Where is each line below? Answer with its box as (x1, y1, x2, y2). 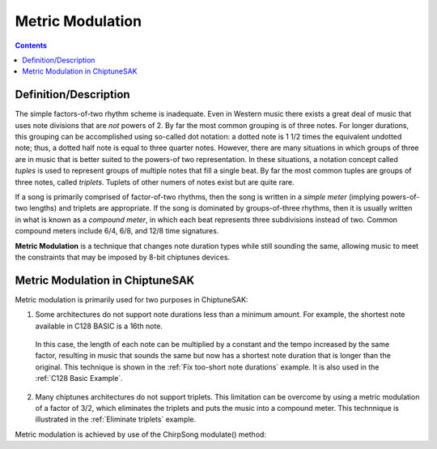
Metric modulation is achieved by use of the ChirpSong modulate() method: (15, 430, 267, 439)
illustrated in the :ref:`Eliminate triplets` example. (35, 414, 197, 425)
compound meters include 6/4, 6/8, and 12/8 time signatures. (15, 226, 219, 236)
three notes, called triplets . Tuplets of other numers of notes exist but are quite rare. (15, 177, 295, 186)
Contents (15, 41, 48, 50)
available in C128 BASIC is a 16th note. (35, 321, 163, 331)
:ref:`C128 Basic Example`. (35, 374, 123, 383)
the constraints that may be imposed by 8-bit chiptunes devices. (15, 252, 231, 262)
